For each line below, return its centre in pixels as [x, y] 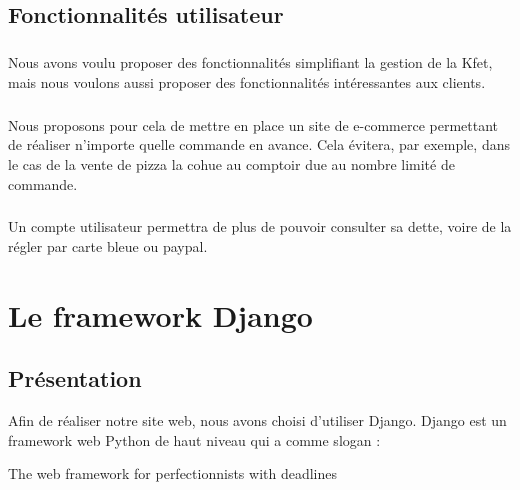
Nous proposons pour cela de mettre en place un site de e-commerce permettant [253, 124]
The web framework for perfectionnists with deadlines [172, 473]
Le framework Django [160, 314]
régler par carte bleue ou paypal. [108, 246]
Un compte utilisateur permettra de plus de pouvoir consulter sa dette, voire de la [260, 226]
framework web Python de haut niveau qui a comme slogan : [194, 439]
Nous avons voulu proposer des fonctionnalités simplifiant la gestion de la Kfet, [250, 62]
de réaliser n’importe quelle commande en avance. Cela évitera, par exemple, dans [259, 144]
